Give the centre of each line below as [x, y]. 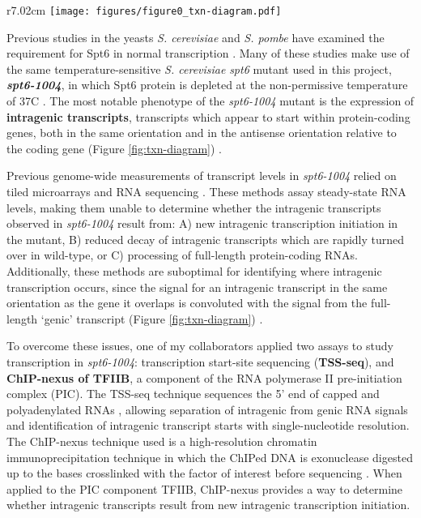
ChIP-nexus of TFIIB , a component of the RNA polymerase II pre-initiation [204, 377]
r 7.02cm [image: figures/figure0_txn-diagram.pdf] [144, 10]
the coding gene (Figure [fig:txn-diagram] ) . [114, 148]
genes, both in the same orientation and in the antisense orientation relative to [202, 133]
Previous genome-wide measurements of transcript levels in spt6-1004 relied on [202, 176]
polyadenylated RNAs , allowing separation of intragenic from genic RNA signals [207, 409]
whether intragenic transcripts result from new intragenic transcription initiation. [208, 505]
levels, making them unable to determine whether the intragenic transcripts [194, 207]
